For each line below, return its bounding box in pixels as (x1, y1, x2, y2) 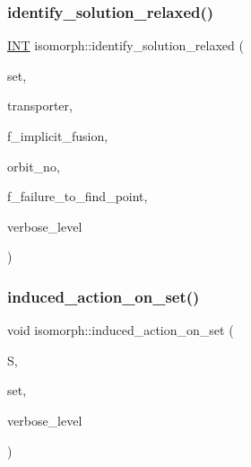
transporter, (7, 96, 73, 115)
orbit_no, (7, 156, 60, 175)
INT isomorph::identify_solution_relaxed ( (7, 36, 244, 55)
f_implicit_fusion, (7, 127, 108, 145)
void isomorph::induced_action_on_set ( (7, 321, 234, 339)
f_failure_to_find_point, (7, 187, 148, 206)
